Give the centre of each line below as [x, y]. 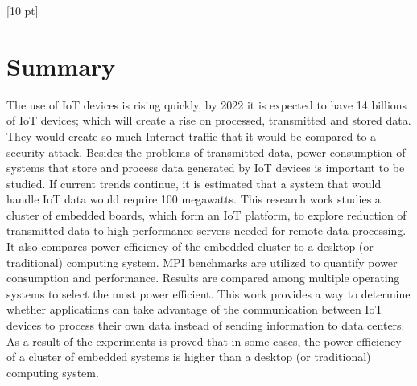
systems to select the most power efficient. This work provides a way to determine [208, 293]
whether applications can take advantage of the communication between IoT [195, 309]
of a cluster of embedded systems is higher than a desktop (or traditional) [189, 357]
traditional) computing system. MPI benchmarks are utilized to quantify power [202, 262]
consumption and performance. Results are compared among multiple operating [203, 278]
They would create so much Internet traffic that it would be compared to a [192, 136]
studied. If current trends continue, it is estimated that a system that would [194, 183]
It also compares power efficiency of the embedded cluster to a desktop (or [190, 246]
